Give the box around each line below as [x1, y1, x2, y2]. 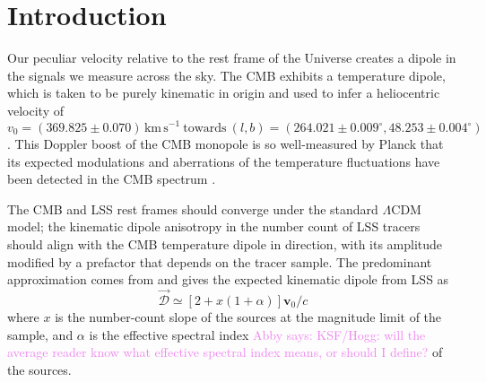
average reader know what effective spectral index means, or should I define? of [7, 343, 443, 361]
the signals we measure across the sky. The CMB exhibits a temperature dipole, [7, 65, 446, 84]
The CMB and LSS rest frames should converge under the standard [7, 199, 378, 218]
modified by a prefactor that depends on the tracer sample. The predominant [7, 252, 432, 271]
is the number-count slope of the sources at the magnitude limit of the [55, 307, 442, 326]
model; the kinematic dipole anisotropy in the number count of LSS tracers [7, 217, 421, 236]
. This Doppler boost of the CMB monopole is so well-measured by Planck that [7, 135, 444, 152]
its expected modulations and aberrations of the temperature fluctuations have [7, 152, 440, 170]
